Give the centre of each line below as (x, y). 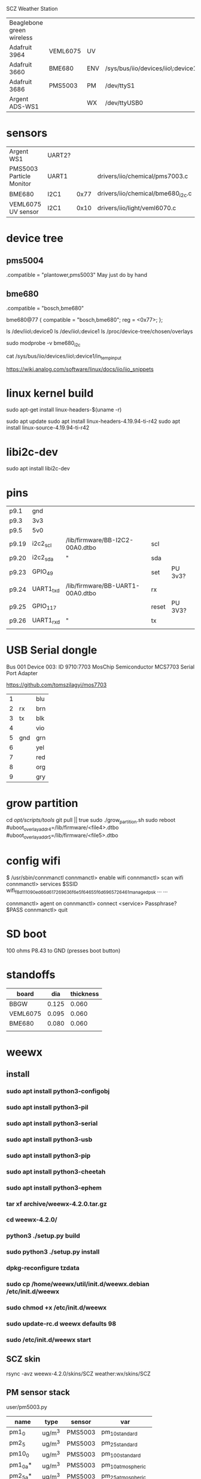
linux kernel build (50, 393)
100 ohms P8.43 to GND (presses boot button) (63, 950)
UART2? (59, 155)
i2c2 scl (42, 544)
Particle (20, 176)
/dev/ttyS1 (120, 85)
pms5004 (25, 260)
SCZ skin (23, 1359)
